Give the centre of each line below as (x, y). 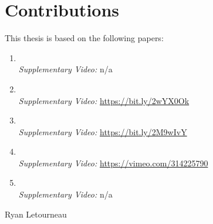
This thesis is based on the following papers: (84, 38)
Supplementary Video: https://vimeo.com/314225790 (113, 163)
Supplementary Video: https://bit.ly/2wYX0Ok (104, 100)
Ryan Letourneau (36, 214)
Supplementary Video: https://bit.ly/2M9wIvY (103, 131)
